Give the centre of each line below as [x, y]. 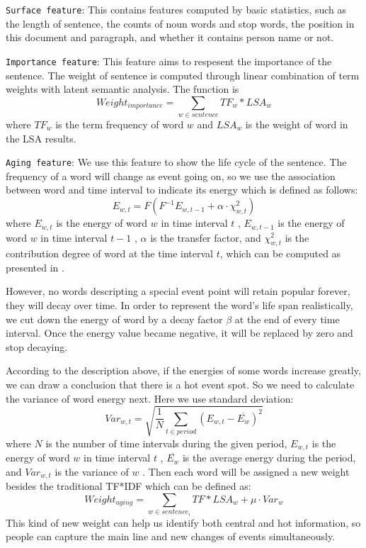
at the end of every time [287, 319]
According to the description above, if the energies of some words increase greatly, [183, 370]
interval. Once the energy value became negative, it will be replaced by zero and [179, 333]
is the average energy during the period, [269, 458]
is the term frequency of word [120, 124]
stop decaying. [37, 346]
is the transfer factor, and [206, 237]
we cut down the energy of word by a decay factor [114, 319]
